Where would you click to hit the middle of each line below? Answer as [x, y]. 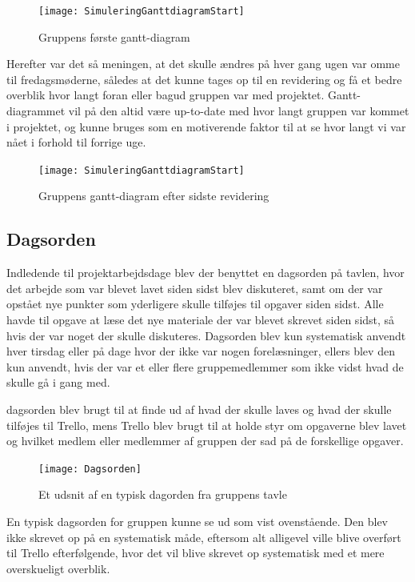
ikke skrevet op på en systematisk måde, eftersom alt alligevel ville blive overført [204, 537]
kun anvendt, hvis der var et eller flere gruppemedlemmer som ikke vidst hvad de [205, 366]
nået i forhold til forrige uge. [76, 142]
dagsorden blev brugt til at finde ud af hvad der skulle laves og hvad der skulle [199, 409]
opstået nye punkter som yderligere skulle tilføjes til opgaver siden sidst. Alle [195, 304]
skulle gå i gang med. [58, 382]
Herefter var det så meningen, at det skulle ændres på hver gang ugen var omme [203, 64]
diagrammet [36, 111]
